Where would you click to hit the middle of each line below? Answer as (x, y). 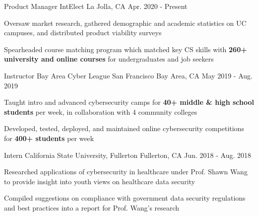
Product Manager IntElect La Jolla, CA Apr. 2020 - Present (96, 6)
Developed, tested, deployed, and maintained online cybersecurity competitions (124, 128)
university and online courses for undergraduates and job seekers (109, 59)
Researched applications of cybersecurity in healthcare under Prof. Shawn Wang (126, 172)
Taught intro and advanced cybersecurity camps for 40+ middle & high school (129, 102)
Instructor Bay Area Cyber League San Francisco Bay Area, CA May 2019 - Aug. (128, 75)
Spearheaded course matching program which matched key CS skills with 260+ (126, 49)
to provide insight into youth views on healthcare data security (99, 181)
